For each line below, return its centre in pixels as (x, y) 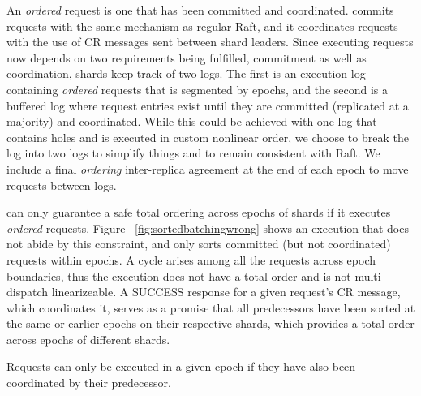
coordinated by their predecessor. (89, 383)
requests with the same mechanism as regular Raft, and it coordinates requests (202, 26)
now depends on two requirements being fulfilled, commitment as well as (187, 57)
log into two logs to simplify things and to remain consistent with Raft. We (193, 153)
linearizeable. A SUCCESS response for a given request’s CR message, (226, 292)
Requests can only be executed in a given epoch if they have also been (181, 366)
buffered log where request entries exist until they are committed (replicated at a (208, 105)
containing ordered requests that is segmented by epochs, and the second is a (198, 89)
